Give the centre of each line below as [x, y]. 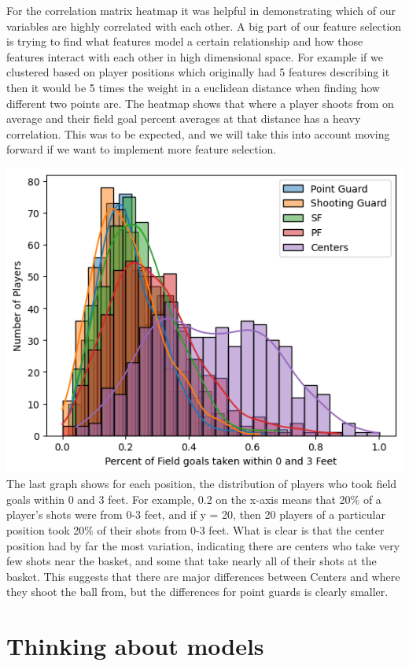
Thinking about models [135, 646]
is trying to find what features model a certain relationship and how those [185, 41]
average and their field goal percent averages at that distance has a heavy [184, 118]
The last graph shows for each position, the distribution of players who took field [202, 484]
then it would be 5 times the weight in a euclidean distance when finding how [193, 87]
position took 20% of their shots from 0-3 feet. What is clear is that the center [195, 530]
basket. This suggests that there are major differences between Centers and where [203, 576]
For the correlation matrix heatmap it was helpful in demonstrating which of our [201, 10]
